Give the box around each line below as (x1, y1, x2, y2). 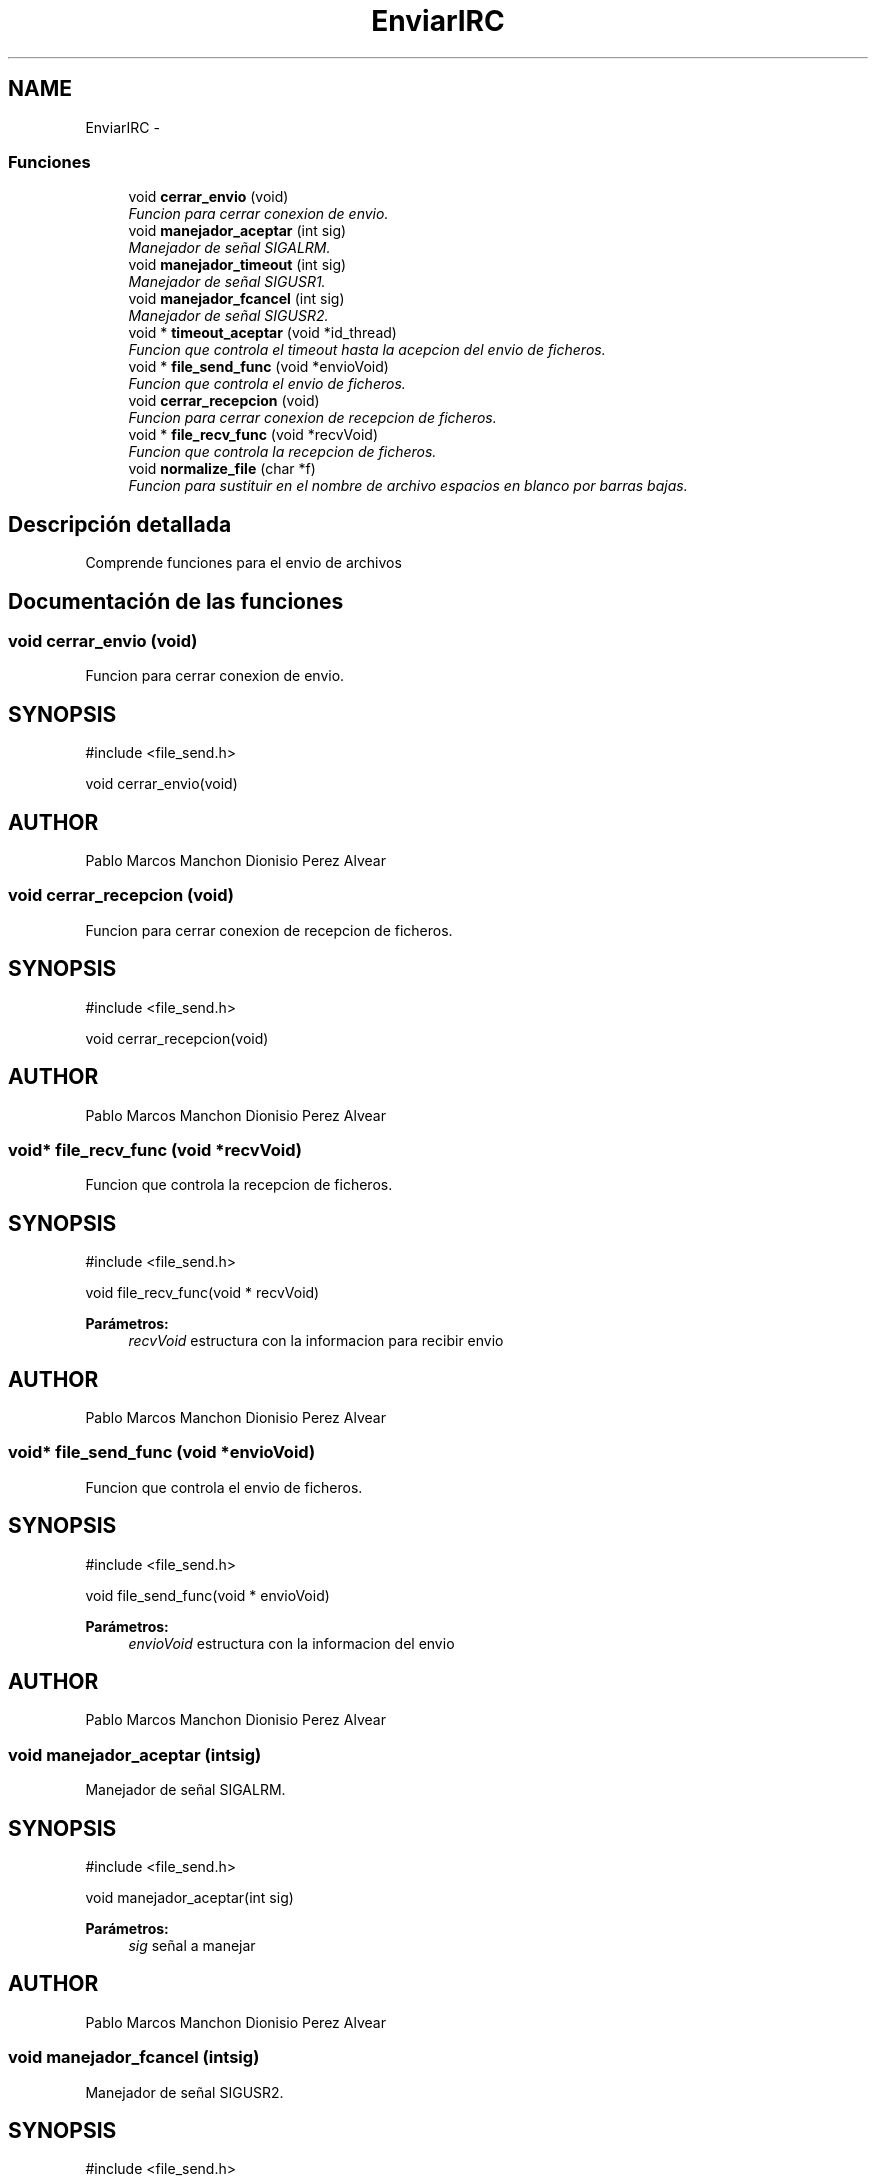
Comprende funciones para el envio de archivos (85, 554, 402, 572)
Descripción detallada (8, 511, 232, 537)
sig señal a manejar (128, 1937, 256, 1954)
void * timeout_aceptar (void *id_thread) (128, 324, 397, 342)
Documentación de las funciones (8, 588, 344, 614)
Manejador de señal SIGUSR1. (128, 273, 326, 291)
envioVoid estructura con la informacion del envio (128, 1634, 455, 1652)
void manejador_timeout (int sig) (128, 256, 347, 274)
